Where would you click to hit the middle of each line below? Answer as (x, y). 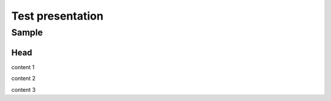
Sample (27, 32)
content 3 (24, 89)
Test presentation (57, 16)
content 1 (23, 67)
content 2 (24, 78)
